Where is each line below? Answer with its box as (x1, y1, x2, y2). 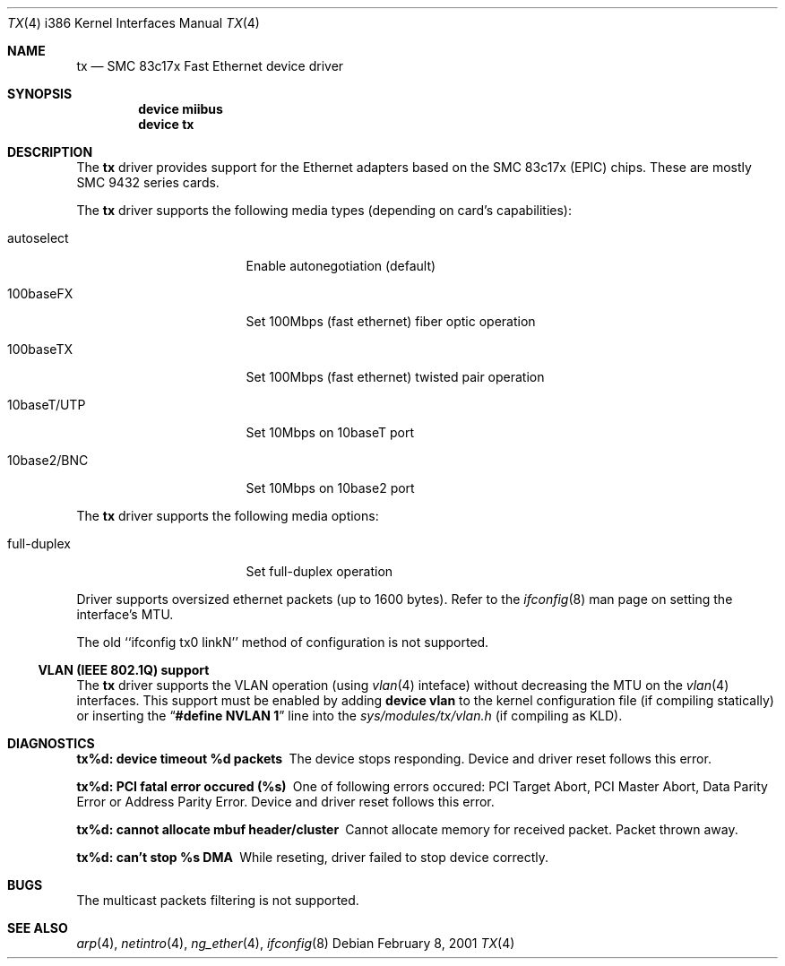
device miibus (138, 101, 223, 116)
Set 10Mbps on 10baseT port (246, 425, 415, 440)
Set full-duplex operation (246, 564, 393, 579)
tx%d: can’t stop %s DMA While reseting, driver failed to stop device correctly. (76, 850, 549, 865)
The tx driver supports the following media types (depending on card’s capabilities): (76, 203, 572, 218)
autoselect (7, 230, 69, 246)
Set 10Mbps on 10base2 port (246, 480, 415, 496)
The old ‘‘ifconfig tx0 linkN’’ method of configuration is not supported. (76, 634, 489, 650)
